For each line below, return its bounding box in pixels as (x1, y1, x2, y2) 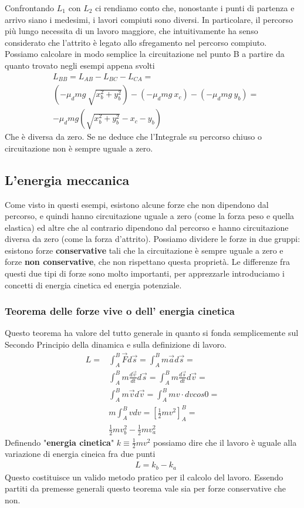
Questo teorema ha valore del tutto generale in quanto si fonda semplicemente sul (5, 327, 299, 339)
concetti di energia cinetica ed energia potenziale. (5, 278, 182, 291)
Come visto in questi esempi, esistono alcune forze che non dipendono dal (5, 198, 269, 210)
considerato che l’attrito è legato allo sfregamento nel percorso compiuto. (5, 36, 267, 48)
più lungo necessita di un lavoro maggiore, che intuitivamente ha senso (5, 25, 258, 37)
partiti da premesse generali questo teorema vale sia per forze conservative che (5, 482, 286, 494)
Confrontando (5, 2, 55, 14)
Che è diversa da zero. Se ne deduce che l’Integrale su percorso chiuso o (5, 130, 262, 143)
